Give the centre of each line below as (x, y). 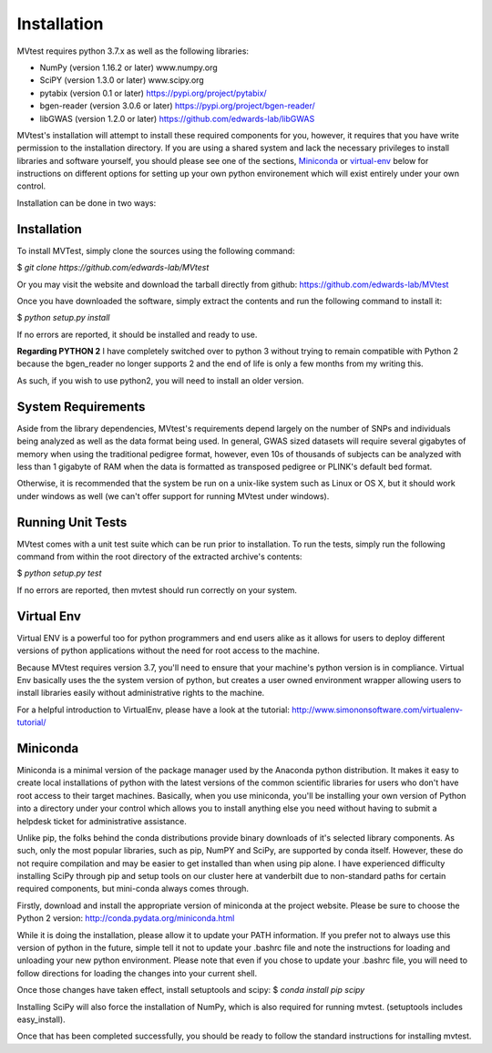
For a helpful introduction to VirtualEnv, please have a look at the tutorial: (154, 710)
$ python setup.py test (59, 573)
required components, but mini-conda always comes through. (133, 889)
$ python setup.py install (63, 318)
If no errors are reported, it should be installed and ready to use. (137, 334)
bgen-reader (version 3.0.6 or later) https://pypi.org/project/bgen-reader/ (177, 106)
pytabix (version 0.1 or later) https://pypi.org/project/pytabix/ (154, 93)
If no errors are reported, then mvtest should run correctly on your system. (157, 590)
